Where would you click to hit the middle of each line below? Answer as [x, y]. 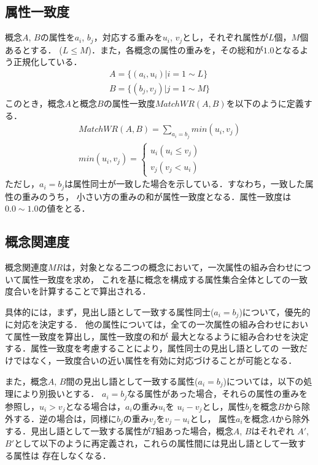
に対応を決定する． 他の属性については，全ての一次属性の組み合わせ [144, 324]
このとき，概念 [35, 103]
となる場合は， [95, 406]
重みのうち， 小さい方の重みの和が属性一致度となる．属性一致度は [157, 196]
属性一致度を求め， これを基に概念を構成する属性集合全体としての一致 [165, 279]
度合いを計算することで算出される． [78, 291]
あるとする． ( [34, 49]
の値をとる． [64, 208]
